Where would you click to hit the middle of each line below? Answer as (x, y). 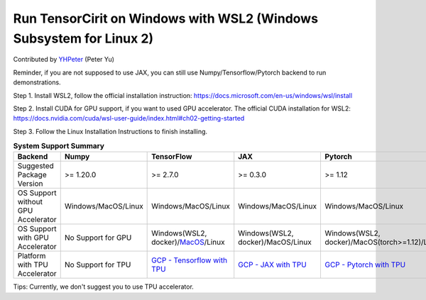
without (30, 202)
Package (32, 175)
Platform (32, 256)
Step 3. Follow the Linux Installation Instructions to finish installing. (110, 131)
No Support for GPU (98, 238)
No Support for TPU (98, 265)
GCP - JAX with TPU (272, 265)
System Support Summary (59, 146)
